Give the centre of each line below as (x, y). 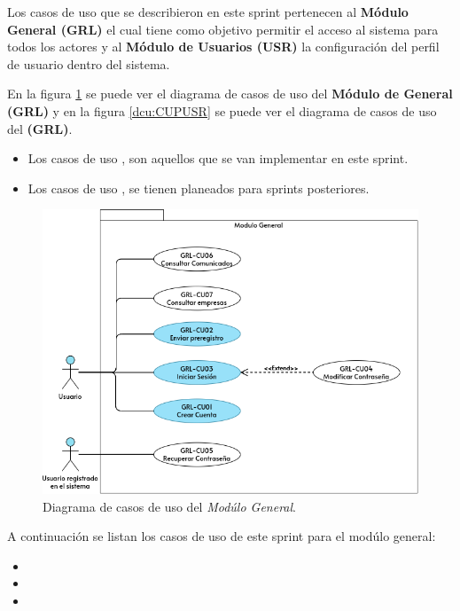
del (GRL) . (40, 128)
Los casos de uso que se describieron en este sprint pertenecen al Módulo (208, 12)
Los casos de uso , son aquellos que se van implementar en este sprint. (218, 158)
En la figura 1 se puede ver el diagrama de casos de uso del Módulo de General (230, 94)
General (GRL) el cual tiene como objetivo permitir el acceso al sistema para (223, 29)
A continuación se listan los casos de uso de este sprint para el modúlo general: (222, 536)
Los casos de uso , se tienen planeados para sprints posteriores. (199, 188)
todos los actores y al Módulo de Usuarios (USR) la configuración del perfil (223, 47)
